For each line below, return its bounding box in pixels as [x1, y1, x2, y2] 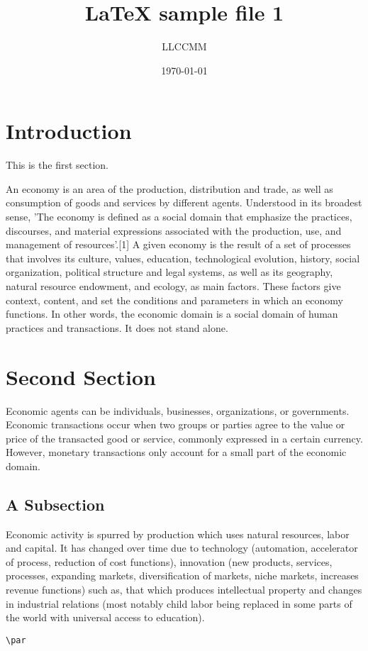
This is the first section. [6, 157, 108, 172]
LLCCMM [162, 39, 207, 54]
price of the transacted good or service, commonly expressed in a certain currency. [6, 430, 363, 445]
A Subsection [6, 493, 105, 515]
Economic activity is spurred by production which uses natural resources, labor [6, 526, 350, 541]
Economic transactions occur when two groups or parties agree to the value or [6, 417, 345, 432]
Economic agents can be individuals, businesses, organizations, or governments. [6, 403, 350, 418]
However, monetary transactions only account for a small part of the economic [6, 445, 347, 460]
